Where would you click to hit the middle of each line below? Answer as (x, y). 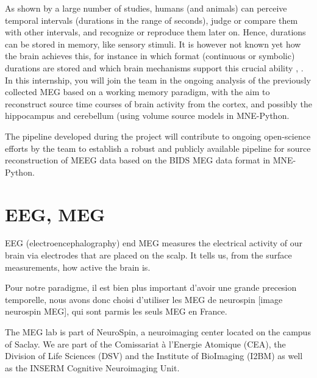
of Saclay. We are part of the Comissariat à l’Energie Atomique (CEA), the (145, 344)
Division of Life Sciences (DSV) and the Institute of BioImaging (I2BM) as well (154, 356)
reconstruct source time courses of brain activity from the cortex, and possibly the (158, 103)
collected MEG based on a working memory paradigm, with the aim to (137, 92)
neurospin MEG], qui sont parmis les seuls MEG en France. (116, 311)
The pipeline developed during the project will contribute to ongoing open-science (158, 136)
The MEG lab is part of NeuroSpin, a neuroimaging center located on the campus (158, 332)
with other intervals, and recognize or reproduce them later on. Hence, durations (155, 32)
